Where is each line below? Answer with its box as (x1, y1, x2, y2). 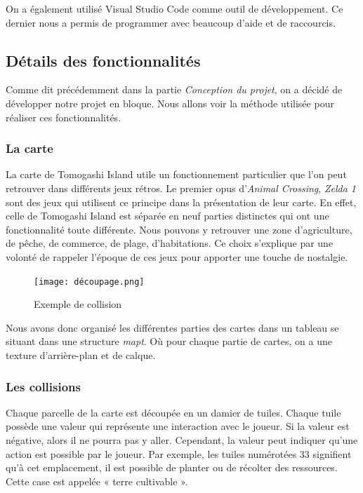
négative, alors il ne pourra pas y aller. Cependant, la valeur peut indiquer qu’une (6, 432, 358, 447)
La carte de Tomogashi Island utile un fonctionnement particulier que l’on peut (6, 167, 347, 182)
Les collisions (6, 377, 81, 395)
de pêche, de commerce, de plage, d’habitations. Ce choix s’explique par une (6, 236, 334, 250)
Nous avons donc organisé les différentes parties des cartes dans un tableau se (6, 320, 339, 335)
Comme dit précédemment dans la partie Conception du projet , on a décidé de (6, 82, 343, 97)
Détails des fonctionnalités (6, 49, 201, 71)
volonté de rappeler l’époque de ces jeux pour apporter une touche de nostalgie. (6, 249, 348, 264)
